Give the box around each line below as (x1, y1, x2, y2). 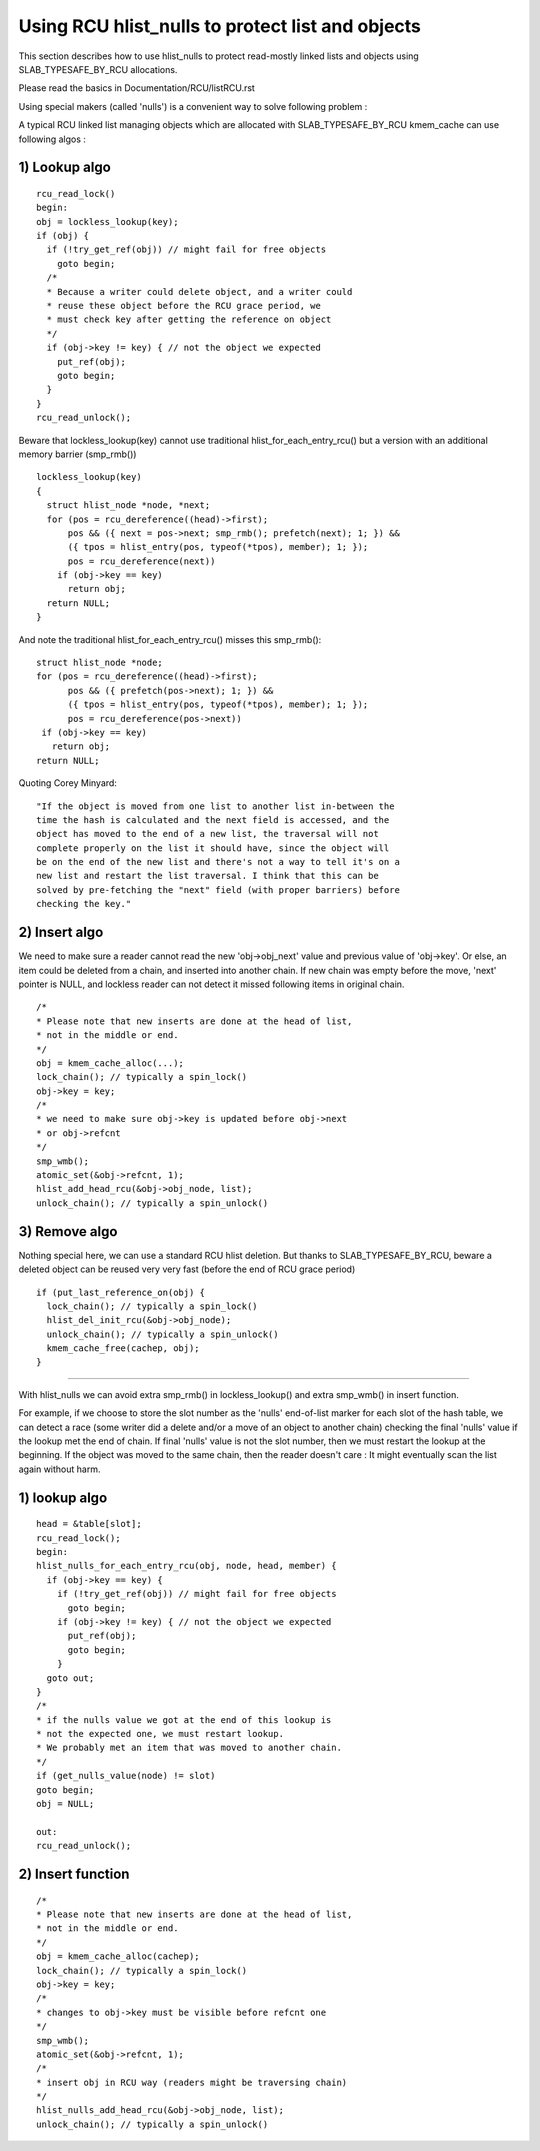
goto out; (46, 1672, 95, 1684)
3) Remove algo (18, 1223, 118, 1240)
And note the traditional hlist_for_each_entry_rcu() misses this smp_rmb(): (18, 633, 322, 645)
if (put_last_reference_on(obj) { (36, 1286, 205, 1298)
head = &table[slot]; (36, 1518, 142, 1530)
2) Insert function (18, 1866, 130, 1882)
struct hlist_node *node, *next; (46, 500, 211, 511)
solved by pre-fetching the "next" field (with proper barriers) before (36, 884, 400, 895)
